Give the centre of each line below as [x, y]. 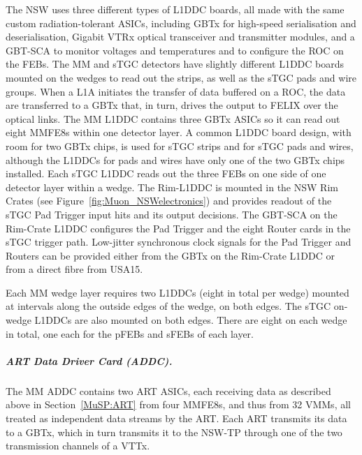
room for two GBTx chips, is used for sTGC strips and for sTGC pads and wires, [180, 146]
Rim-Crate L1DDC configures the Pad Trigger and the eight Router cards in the [178, 228]
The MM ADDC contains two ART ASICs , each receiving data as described [168, 390]
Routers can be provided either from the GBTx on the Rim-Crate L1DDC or [170, 255]
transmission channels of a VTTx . [78, 446]
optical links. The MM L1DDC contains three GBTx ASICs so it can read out [173, 118]
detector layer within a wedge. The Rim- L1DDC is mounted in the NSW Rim [172, 187]
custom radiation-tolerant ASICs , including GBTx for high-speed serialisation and [181, 23]
